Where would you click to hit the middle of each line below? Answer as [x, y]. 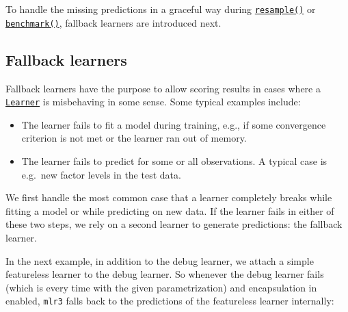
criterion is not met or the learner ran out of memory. [134, 138]
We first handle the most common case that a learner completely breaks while [169, 197]
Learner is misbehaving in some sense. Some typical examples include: [153, 102]
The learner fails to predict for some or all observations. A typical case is [174, 160]
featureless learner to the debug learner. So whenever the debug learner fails [165, 274]
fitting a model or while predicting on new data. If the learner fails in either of [170, 210]
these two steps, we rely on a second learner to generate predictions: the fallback [174, 224]
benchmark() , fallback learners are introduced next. [113, 22]
